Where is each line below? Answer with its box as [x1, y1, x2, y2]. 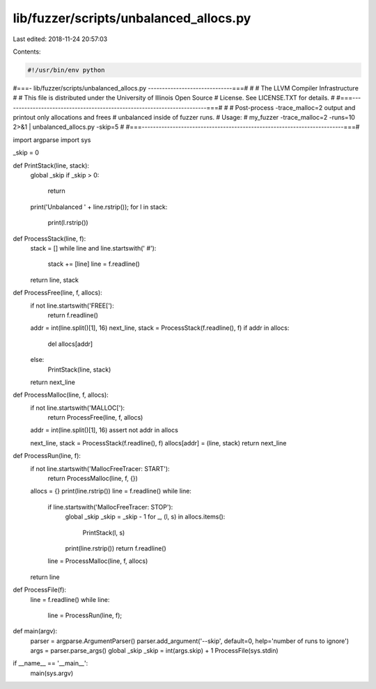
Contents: [13, 47, 41, 56]
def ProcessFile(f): [13, 585, 66, 594]
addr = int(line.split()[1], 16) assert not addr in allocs [30, 426, 179, 434]
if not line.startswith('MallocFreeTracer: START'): [30, 464, 170, 473]
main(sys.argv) [30, 669, 74, 677]
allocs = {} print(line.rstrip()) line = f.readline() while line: [30, 487, 191, 496]
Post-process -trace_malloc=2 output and [235, 103, 356, 111]
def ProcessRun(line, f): [13, 452, 81, 460]
